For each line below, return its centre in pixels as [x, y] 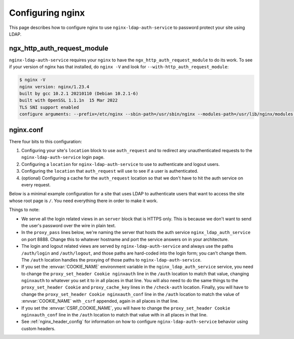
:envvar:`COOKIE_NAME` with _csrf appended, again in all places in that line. [100, 301]
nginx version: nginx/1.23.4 [54, 87]
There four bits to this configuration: [46, 141]
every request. [36, 185]
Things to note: [24, 210]
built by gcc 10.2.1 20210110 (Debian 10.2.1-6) [79, 93]
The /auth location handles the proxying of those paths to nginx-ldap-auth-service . [111, 260]
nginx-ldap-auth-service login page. [63, 157]
